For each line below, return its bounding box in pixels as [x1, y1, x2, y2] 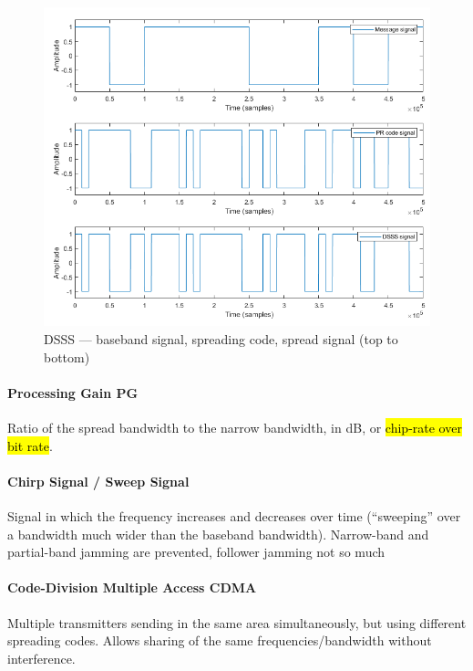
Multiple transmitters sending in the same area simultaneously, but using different [7, 613, 467, 632]
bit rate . [7, 435, 53, 455]
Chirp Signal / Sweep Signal [7, 471, 190, 490]
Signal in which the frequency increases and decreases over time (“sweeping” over [7, 506, 461, 525]
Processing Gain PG [7, 383, 139, 402]
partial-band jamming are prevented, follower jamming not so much [7, 542, 386, 561]
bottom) [44, 347, 90, 366]
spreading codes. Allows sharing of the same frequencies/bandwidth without [7, 631, 432, 650]
